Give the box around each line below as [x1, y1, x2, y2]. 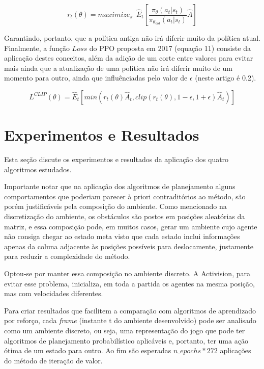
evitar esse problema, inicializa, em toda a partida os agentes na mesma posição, [4, 278, 255, 288]
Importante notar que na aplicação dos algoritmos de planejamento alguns [4, 181, 236, 192]
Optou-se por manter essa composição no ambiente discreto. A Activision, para [4, 268, 250, 279]
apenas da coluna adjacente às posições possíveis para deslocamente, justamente [4, 241, 253, 251]
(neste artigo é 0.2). [195, 72, 256, 83]
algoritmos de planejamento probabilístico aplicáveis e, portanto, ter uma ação [4, 335, 248, 346]
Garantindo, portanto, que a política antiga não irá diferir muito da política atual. [4, 33, 260, 43]
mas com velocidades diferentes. [4, 288, 103, 299]
